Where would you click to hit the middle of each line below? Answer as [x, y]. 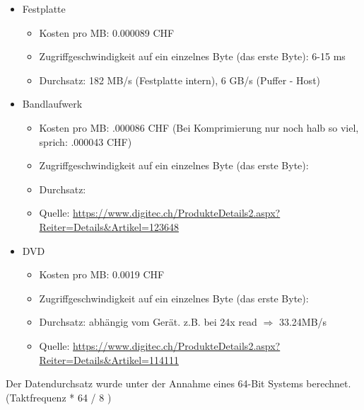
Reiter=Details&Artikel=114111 [109, 359]
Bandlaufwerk [52, 104]
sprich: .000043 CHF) [86, 141]
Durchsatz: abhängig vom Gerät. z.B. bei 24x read [148, 322]
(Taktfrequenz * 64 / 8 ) [59, 397]
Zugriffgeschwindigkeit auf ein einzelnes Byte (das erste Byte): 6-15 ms [192, 56]
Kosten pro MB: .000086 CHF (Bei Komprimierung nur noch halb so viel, [199, 127]
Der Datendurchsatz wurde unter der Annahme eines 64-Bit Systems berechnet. [178, 383]
